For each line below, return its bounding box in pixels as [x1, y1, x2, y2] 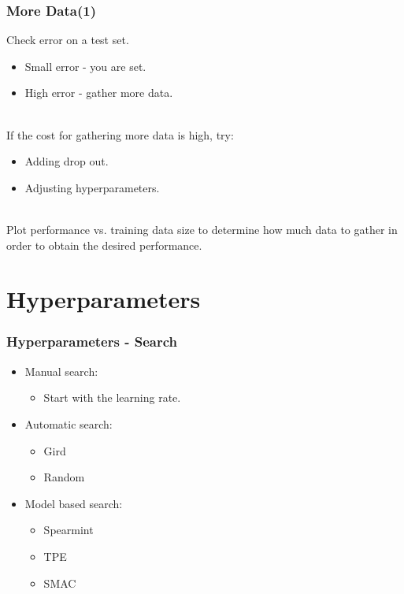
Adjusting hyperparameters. [24, 179, 160, 195]
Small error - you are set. [24, 58, 146, 74]
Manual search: [24, 362, 98, 379]
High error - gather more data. [24, 84, 173, 101]
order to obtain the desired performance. [6, 236, 202, 253]
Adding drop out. [24, 153, 109, 169]
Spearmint [43, 522, 94, 538]
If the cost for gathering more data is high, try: [6, 126, 234, 143]
